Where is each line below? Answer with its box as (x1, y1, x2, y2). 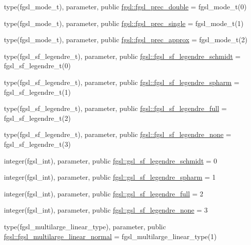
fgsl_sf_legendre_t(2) (4, 112, 71, 123)
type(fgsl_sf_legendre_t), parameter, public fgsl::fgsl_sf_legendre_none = (4, 129, 231, 139)
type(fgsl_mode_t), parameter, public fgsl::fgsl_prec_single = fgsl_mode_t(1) (4, 18, 244, 28)
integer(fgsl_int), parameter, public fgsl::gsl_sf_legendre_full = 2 (4, 188, 203, 198)
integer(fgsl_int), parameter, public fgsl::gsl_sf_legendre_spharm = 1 (4, 172, 216, 182)
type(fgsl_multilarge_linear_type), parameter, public (4, 221, 166, 231)
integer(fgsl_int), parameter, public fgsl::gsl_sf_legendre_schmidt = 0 (4, 155, 217, 165)
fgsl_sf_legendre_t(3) (4, 138, 71, 149)
